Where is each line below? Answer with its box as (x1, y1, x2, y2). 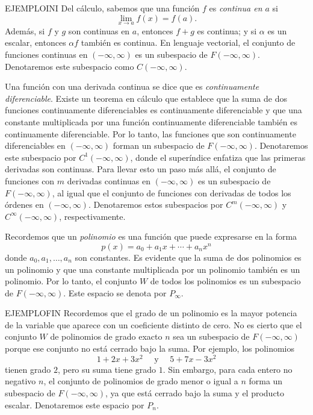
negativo (5, 375, 36, 387)
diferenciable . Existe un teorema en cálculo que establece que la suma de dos (5, 92, 287, 104)
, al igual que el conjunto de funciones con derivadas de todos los (52, 186, 291, 199)
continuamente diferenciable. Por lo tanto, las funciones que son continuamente (5, 127, 296, 140)
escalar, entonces (5, 36, 66, 49)
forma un (249, 375, 283, 387)
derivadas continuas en (67, 174, 151, 187)
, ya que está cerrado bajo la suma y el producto (105, 386, 285, 399)
